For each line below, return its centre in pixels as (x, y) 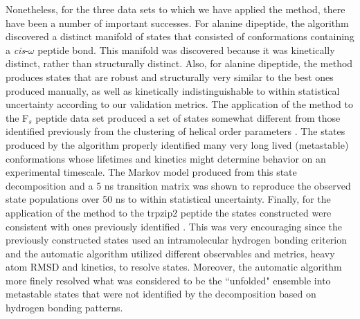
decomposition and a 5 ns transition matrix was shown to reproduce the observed (178, 185)
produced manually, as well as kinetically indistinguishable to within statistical (173, 90)
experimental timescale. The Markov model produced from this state (151, 172)
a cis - (17, 49)
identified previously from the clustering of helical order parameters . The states (175, 131)
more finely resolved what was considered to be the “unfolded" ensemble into (168, 280)
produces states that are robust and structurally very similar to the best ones (170, 76)
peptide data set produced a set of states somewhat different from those (188, 117)
